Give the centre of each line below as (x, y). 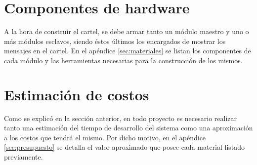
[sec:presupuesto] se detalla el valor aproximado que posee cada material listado (125, 147)
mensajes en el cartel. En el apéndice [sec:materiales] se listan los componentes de (128, 51)
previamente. (23, 157)
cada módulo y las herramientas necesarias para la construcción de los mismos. (123, 60)
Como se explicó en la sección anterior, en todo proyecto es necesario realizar (121, 118)
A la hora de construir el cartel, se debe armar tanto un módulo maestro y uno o (127, 31)
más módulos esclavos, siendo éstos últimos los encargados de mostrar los (115, 41)
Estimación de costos (77, 94)
